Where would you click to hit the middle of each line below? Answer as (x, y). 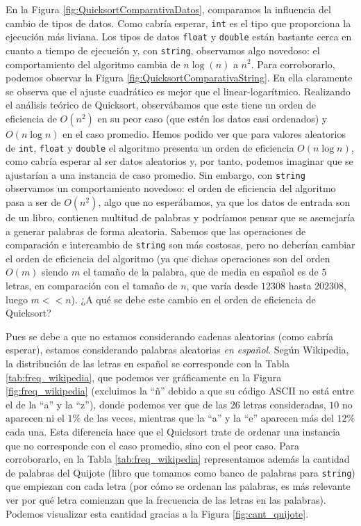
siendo (55, 272)
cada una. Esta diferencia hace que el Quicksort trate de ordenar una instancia (173, 431)
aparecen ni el (35, 418)
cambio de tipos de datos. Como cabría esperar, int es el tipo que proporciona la (178, 23)
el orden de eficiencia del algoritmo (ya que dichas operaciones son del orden (168, 258)
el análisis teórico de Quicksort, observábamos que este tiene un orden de (161, 105)
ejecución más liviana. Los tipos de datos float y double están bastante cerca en (179, 37)
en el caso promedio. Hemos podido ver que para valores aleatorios (204, 133)
